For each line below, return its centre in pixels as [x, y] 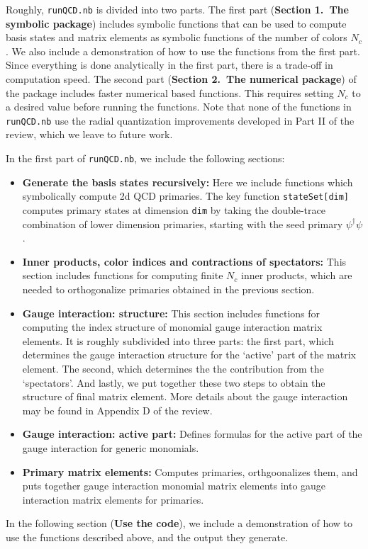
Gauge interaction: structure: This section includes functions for [171, 313]
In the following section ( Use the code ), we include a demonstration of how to [179, 523]
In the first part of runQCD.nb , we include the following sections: [145, 158]
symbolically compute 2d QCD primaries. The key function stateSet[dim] [186, 196]
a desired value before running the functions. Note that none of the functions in [179, 107]
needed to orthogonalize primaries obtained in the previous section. [168, 289]
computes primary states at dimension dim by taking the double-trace [174, 209]
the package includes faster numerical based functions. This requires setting [170, 92]
